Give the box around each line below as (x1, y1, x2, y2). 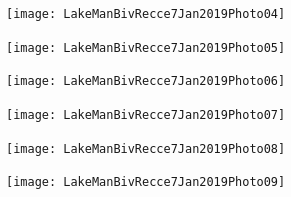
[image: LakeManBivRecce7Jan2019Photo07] (6, 107, 286, 122)
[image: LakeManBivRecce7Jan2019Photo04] (6, 7, 286, 21)
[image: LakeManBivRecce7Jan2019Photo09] (6, 175, 286, 190)
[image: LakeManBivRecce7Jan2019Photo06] (6, 74, 286, 89)
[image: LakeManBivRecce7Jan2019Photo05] (6, 40, 286, 55)
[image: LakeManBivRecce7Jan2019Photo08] (6, 141, 286, 156)
